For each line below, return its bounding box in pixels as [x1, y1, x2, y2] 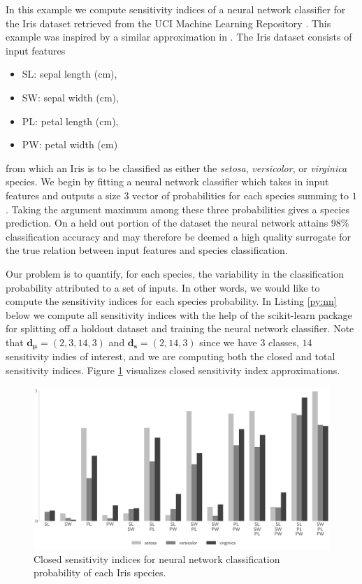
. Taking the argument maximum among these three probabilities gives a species [6, 201, 350, 216]
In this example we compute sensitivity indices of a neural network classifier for [6, 2, 346, 16]
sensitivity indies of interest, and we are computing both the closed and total [6, 349, 335, 364]
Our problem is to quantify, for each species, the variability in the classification [6, 266, 344, 280]
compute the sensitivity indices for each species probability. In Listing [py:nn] [6, 294, 337, 308]
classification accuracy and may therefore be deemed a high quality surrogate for [6, 229, 351, 243]
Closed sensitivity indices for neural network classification [34, 551, 280, 566]
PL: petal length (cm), [22, 113, 119, 128]
